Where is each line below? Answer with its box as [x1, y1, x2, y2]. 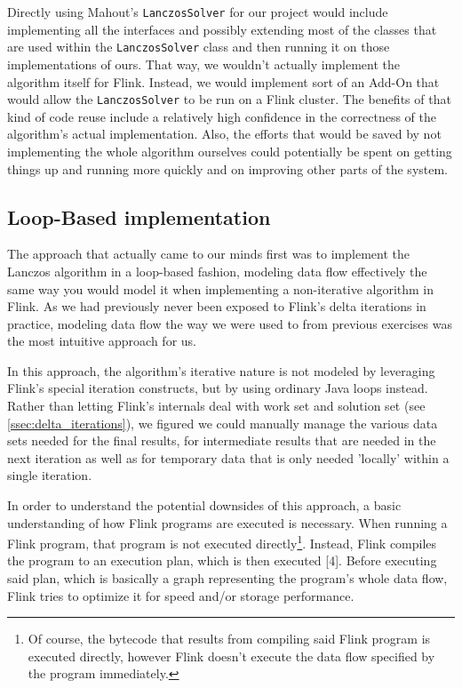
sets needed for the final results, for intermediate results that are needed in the [7, 431, 436, 450]
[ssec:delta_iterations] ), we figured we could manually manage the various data [7, 413, 438, 432]
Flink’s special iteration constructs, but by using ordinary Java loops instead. [7, 379, 428, 397]
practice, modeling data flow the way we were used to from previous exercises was [7, 314, 452, 332]
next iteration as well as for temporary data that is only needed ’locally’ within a [7, 448, 450, 467]
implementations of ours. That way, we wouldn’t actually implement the [7, 54, 400, 73]
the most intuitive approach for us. [7, 332, 196, 350]
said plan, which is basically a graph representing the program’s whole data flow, [7, 569, 448, 588]
